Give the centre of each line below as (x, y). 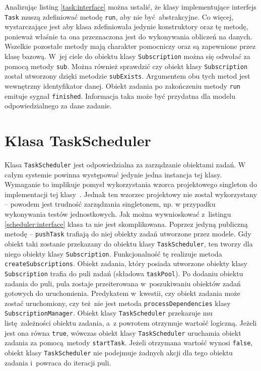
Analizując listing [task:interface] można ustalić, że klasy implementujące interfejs (130, 7)
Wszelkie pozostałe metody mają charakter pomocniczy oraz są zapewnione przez (130, 46)
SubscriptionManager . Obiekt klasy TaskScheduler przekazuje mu (109, 313)
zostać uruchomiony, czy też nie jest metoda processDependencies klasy (118, 303)
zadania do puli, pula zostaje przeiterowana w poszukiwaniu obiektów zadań (123, 283)
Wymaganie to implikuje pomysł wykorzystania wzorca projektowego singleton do (131, 184)
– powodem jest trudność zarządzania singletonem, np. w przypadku (110, 204)
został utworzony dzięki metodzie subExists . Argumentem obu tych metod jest (127, 76)
